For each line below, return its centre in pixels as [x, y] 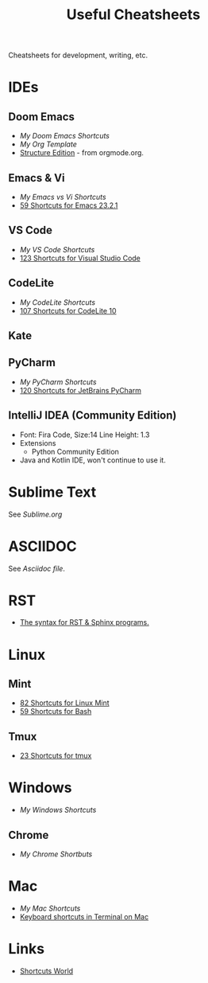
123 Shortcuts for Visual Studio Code [80, 258]
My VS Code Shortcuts [57, 249]
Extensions [38, 443]
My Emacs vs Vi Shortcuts [63, 197]
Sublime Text [52, 492]
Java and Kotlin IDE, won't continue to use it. [93, 460]
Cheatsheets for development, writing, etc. [78, 55]
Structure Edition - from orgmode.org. [82, 153]
